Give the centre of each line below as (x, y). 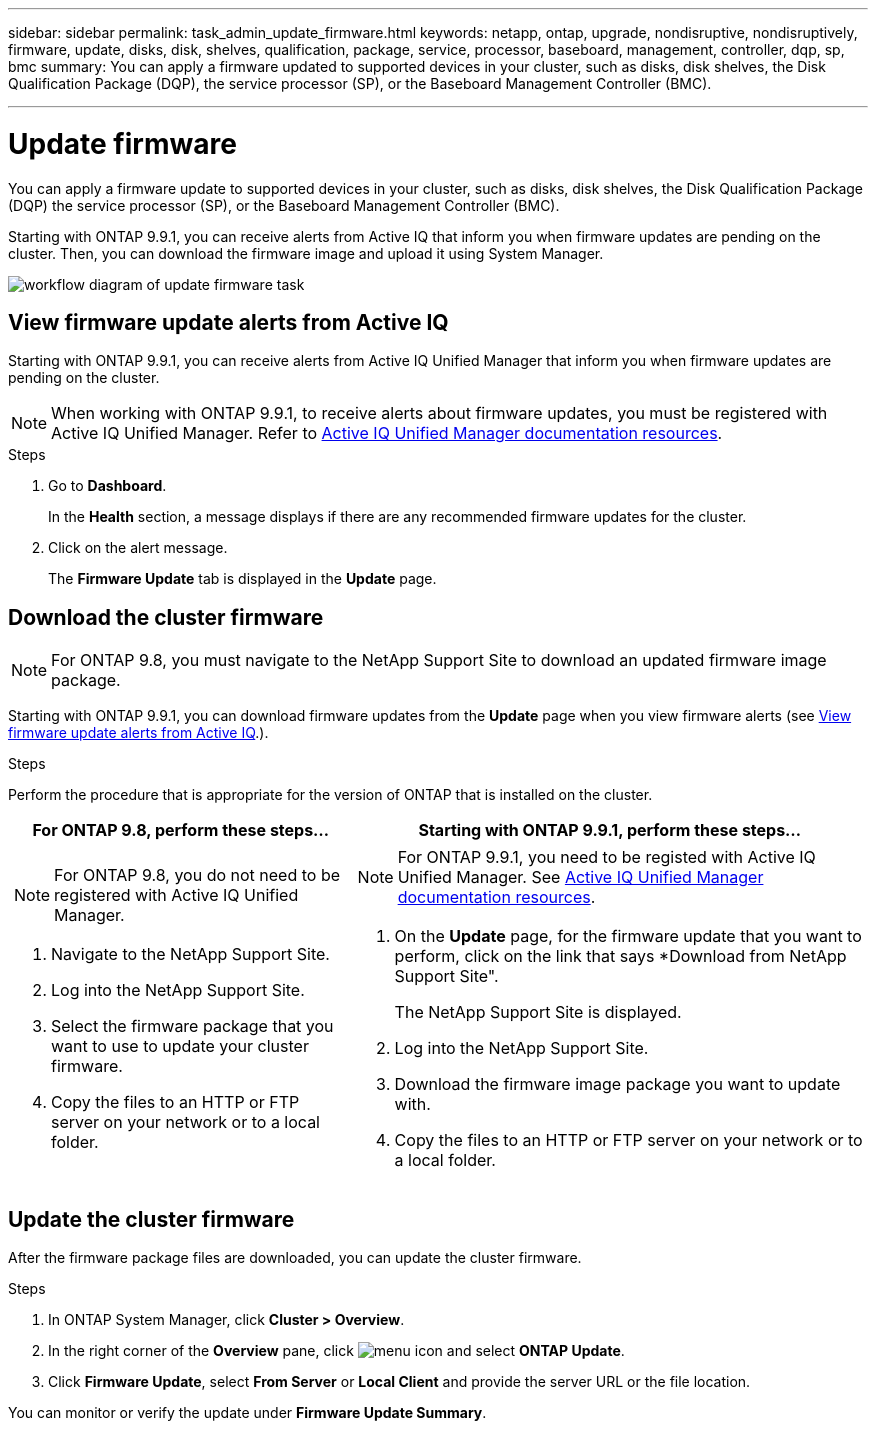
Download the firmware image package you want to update (617, 1084)
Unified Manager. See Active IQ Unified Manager (580, 877)
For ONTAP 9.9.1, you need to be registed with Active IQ (606, 857)
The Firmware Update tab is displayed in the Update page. (242, 579)
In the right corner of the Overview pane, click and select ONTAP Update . (336, 1351)
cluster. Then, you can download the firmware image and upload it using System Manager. (306, 253)
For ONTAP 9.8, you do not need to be (197, 875)
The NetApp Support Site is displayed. (538, 1012)
